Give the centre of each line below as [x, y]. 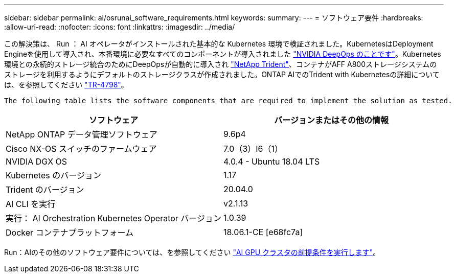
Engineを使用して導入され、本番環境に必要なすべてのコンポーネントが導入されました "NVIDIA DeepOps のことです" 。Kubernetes [223, 54]
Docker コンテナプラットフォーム [70, 233]
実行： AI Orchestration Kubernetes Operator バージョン [114, 218]
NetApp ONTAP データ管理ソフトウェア [82, 134]
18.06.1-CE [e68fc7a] [263, 232]
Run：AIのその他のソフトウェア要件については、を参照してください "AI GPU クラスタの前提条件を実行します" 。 [192, 252]
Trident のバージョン [45, 190]
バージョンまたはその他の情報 [331, 120]
